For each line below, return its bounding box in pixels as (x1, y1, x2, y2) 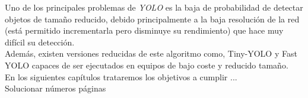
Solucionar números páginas (5, 82, 106, 94)
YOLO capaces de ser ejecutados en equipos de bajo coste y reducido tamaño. (5, 58, 288, 71)
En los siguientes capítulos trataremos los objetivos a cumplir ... (5, 70, 237, 83)
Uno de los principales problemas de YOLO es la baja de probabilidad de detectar (5, 1, 303, 13)
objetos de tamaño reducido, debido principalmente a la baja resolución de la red (5, 12, 300, 25)
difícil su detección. (5, 35, 75, 48)
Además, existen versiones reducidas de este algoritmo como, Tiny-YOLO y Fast (5, 47, 297, 60)
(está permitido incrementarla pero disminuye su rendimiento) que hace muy (5, 24, 284, 37)
